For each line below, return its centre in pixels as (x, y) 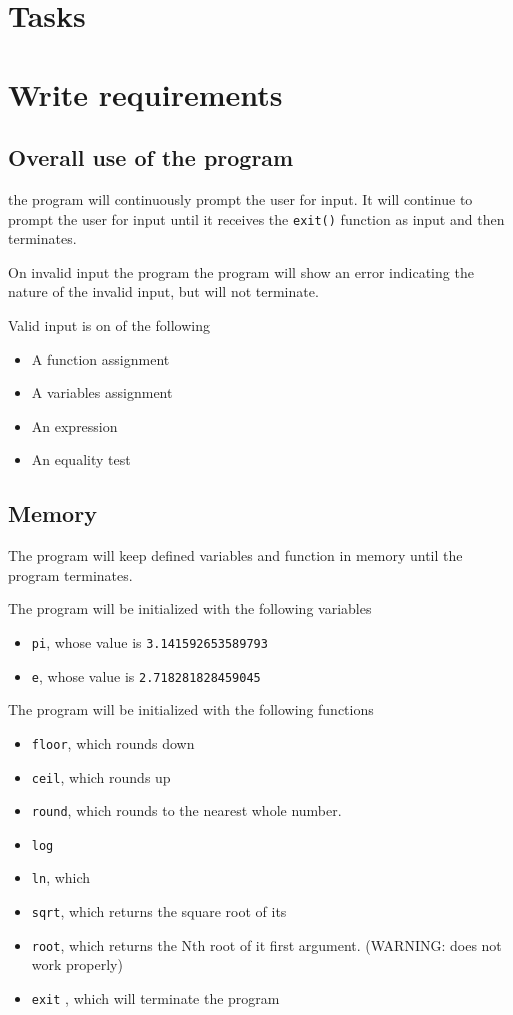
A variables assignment (102, 392)
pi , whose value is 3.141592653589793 (149, 641)
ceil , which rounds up (101, 776)
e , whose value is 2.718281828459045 (146, 675)
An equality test (81, 459)
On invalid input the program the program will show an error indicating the (241, 271)
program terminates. (70, 574)
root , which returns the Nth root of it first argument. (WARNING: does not (266, 944)
